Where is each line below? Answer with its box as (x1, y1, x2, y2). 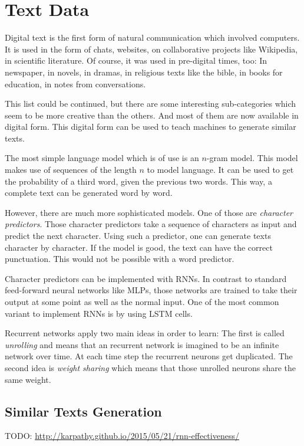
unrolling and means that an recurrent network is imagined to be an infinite (5, 338, 279, 350)
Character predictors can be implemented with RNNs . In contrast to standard (5, 272, 287, 284)
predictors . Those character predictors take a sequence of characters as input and (5, 218, 297, 230)
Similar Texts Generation (5, 402, 162, 420)
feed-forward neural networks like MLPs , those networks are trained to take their (5, 284, 298, 296)
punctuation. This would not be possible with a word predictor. (5, 252, 234, 265)
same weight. (5, 373, 51, 385)
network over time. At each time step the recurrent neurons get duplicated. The (5, 350, 293, 362)
